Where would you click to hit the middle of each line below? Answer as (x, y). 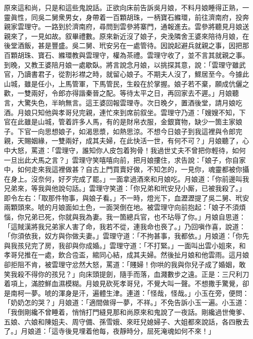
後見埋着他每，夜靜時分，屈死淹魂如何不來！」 (140, 331)
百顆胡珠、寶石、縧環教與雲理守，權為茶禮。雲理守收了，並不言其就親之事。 (126, 55)
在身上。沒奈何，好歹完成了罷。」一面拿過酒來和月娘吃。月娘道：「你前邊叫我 (126, 178)
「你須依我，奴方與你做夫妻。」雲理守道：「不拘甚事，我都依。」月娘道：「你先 (126, 236)
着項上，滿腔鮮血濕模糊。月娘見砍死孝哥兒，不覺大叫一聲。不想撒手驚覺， (123, 283)
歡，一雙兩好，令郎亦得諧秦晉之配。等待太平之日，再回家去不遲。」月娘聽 (121, 93)
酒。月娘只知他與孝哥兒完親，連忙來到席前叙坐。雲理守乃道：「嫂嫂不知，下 (125, 112)
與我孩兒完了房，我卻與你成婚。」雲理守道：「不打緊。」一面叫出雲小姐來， (121, 245)
